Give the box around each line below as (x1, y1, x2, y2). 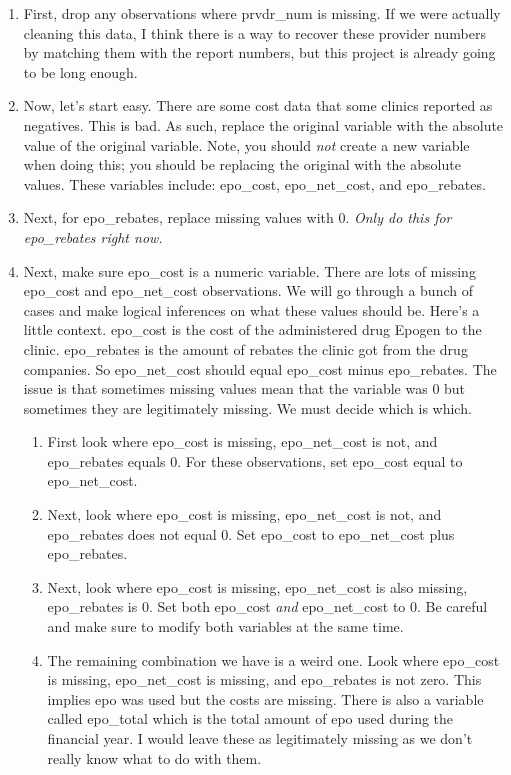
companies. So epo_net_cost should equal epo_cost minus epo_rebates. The (23, 358, 497, 379)
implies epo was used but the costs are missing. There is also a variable (47, 688, 484, 709)
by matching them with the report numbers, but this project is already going (23, 42, 496, 63)
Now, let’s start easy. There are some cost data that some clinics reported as (23, 95, 493, 116)
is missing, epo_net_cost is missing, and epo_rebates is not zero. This (47, 669, 482, 690)
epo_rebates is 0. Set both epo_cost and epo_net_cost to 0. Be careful (47, 596, 488, 617)
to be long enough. (23, 61, 138, 82)
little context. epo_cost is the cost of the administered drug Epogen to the (23, 319, 482, 340)
